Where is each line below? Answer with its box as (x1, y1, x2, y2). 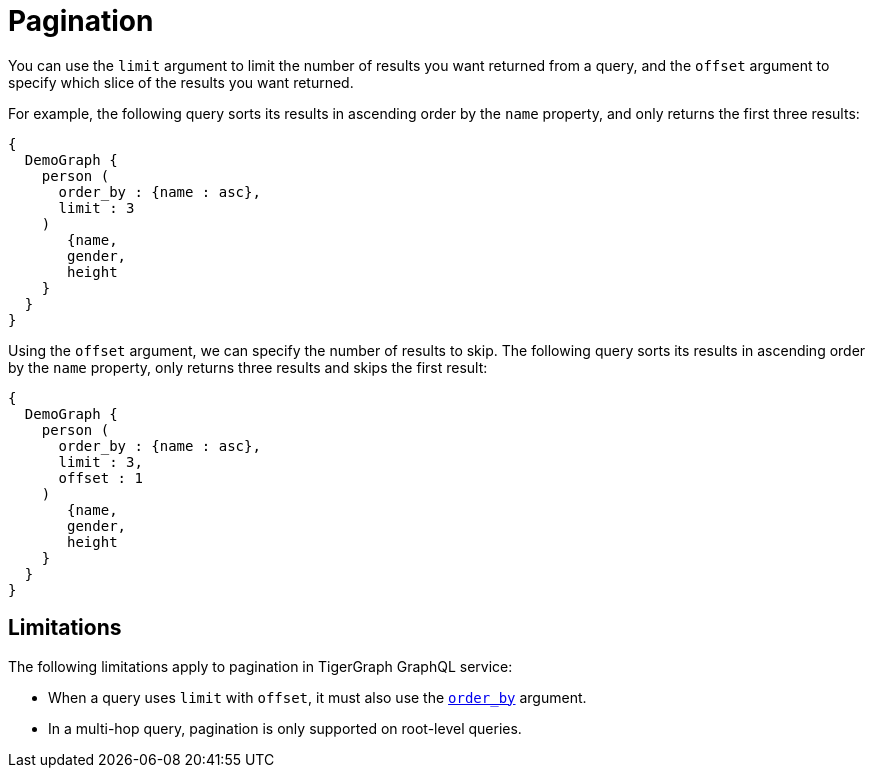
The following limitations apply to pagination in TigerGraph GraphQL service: (8, 657, 513, 675)
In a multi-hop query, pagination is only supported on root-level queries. (48, 719, 522, 737)
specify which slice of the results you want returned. (8, 73, 354, 91)
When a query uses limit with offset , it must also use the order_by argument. (48, 688, 587, 706)
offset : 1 (58, 469, 143, 486)
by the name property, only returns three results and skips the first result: (8, 358, 488, 376)
